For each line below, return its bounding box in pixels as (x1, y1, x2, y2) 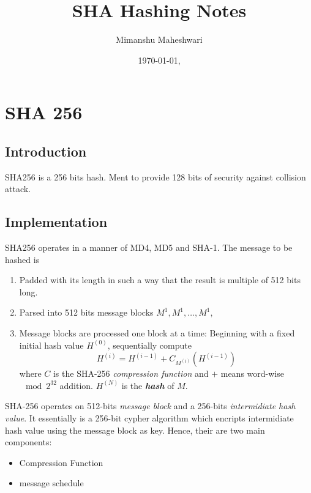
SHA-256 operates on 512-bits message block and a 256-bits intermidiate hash (5, 399, 296, 412)
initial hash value (19, 338, 84, 351)
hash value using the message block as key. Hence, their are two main (5, 423, 265, 436)
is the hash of (121, 379, 174, 391)
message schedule (19, 476, 84, 489)
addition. (59, 379, 94, 391)
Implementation (5, 212, 108, 231)
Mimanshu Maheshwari (116, 33, 203, 46)
